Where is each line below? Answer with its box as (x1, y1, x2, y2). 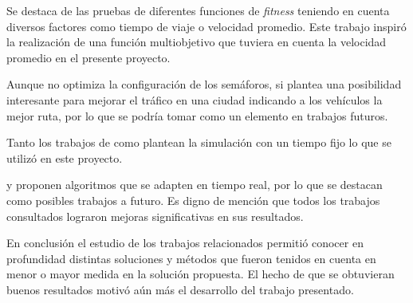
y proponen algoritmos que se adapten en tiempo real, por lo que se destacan (6, 176, 383, 193)
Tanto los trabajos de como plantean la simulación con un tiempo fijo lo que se (6, 134, 391, 151)
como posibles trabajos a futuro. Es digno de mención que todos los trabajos (6, 191, 380, 208)
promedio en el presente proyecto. (6, 49, 171, 65)
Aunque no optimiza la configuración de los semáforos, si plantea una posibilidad (6, 76, 402, 92)
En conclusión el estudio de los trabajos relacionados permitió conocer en (6, 234, 364, 251)
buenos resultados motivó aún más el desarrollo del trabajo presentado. (6, 281, 354, 297)
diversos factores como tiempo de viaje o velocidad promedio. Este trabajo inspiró (6, 18, 407, 34)
